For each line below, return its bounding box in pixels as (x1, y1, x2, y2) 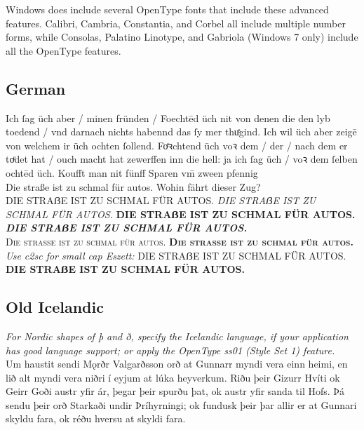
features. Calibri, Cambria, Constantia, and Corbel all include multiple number (6, 15, 346, 30)
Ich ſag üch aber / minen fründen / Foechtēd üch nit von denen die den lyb (6, 110, 330, 125)
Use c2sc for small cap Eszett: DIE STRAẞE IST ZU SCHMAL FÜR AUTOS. (6, 248, 346, 262)
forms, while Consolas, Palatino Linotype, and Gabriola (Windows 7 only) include (6, 29, 358, 44)
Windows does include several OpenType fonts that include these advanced (6, 2, 329, 16)
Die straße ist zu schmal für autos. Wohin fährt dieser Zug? (6, 179, 261, 194)
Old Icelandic (6, 296, 104, 318)
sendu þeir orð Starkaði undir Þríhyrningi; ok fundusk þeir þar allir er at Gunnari (6, 397, 357, 412)
